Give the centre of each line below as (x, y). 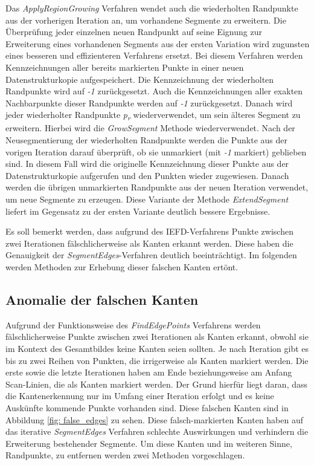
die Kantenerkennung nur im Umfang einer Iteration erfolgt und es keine (140, 396)
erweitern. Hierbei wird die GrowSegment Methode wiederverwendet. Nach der (150, 128)
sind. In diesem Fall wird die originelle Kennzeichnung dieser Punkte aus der (147, 164)
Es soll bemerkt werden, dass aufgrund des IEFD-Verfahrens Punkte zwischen (149, 231)
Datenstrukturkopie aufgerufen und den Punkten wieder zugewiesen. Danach (147, 175)
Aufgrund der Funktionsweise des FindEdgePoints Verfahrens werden (133, 324)
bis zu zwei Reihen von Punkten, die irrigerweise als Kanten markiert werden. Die (157, 360)
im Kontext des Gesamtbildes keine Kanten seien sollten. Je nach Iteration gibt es (157, 348)
